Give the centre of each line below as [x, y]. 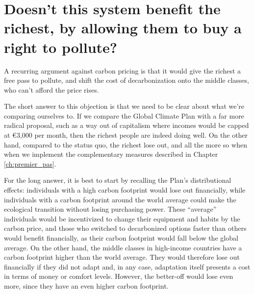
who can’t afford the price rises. [51, 89]
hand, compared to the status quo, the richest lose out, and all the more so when [126, 144]
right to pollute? [61, 47]
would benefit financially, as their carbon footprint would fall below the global [121, 238]
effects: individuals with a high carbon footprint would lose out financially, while [125, 190]
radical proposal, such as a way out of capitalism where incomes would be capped [127, 125]
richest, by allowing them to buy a [123, 28]
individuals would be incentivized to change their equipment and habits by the [122, 218]
